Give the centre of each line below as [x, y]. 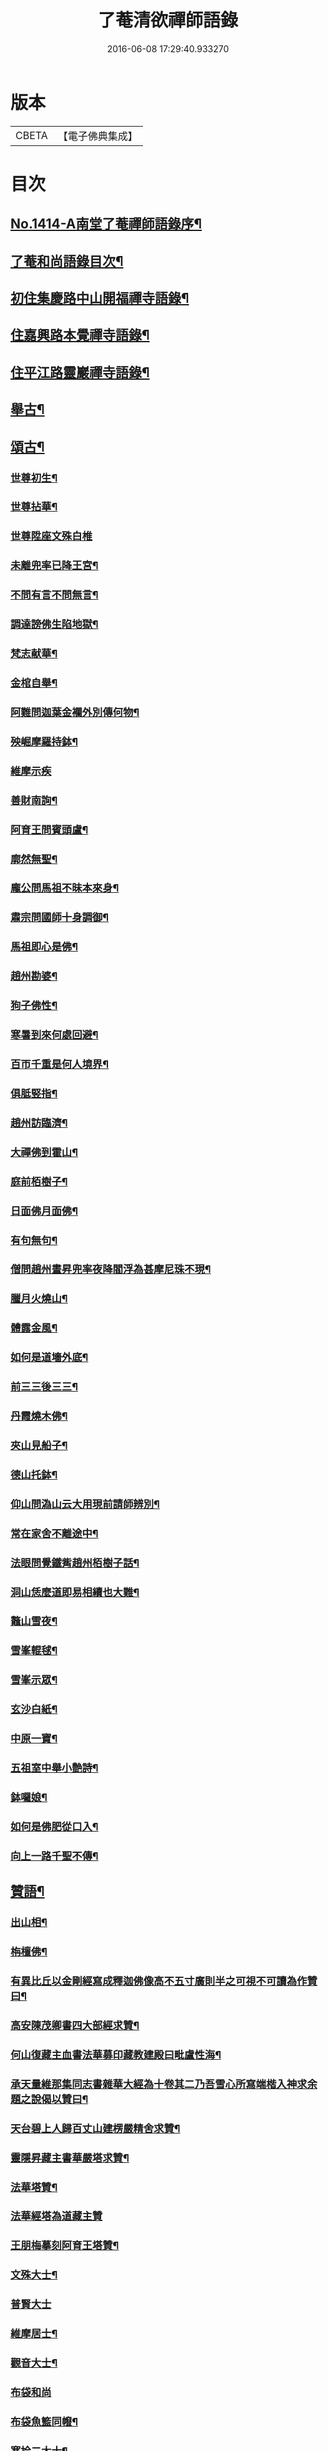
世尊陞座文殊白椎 [51, 536]
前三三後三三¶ [44, 1387]
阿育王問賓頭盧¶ [49, 829]
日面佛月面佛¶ [44, 1211]
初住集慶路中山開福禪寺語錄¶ [100, 298]
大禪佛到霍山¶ [44, 1152]
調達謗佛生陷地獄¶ [54, 624]
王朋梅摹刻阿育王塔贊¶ [65, 2246]
